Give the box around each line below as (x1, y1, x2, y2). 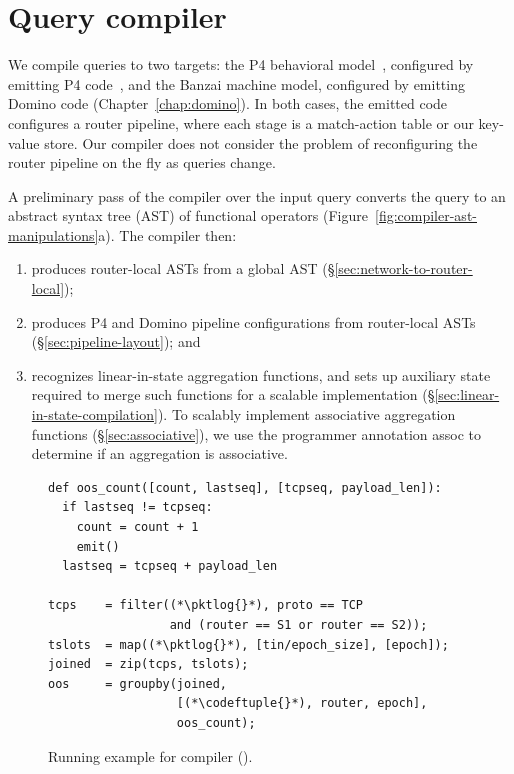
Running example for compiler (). (48, 745, 253, 766)
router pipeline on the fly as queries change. (8, 152, 276, 173)
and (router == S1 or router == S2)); (169, 617, 428, 632)
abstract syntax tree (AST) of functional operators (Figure (8, 205, 368, 226)
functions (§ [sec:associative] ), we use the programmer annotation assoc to (31, 423, 481, 444)
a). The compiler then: (98, 224, 237, 245)
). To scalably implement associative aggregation (157, 404, 456, 425)
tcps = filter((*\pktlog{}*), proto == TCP (48, 598, 363, 613)
